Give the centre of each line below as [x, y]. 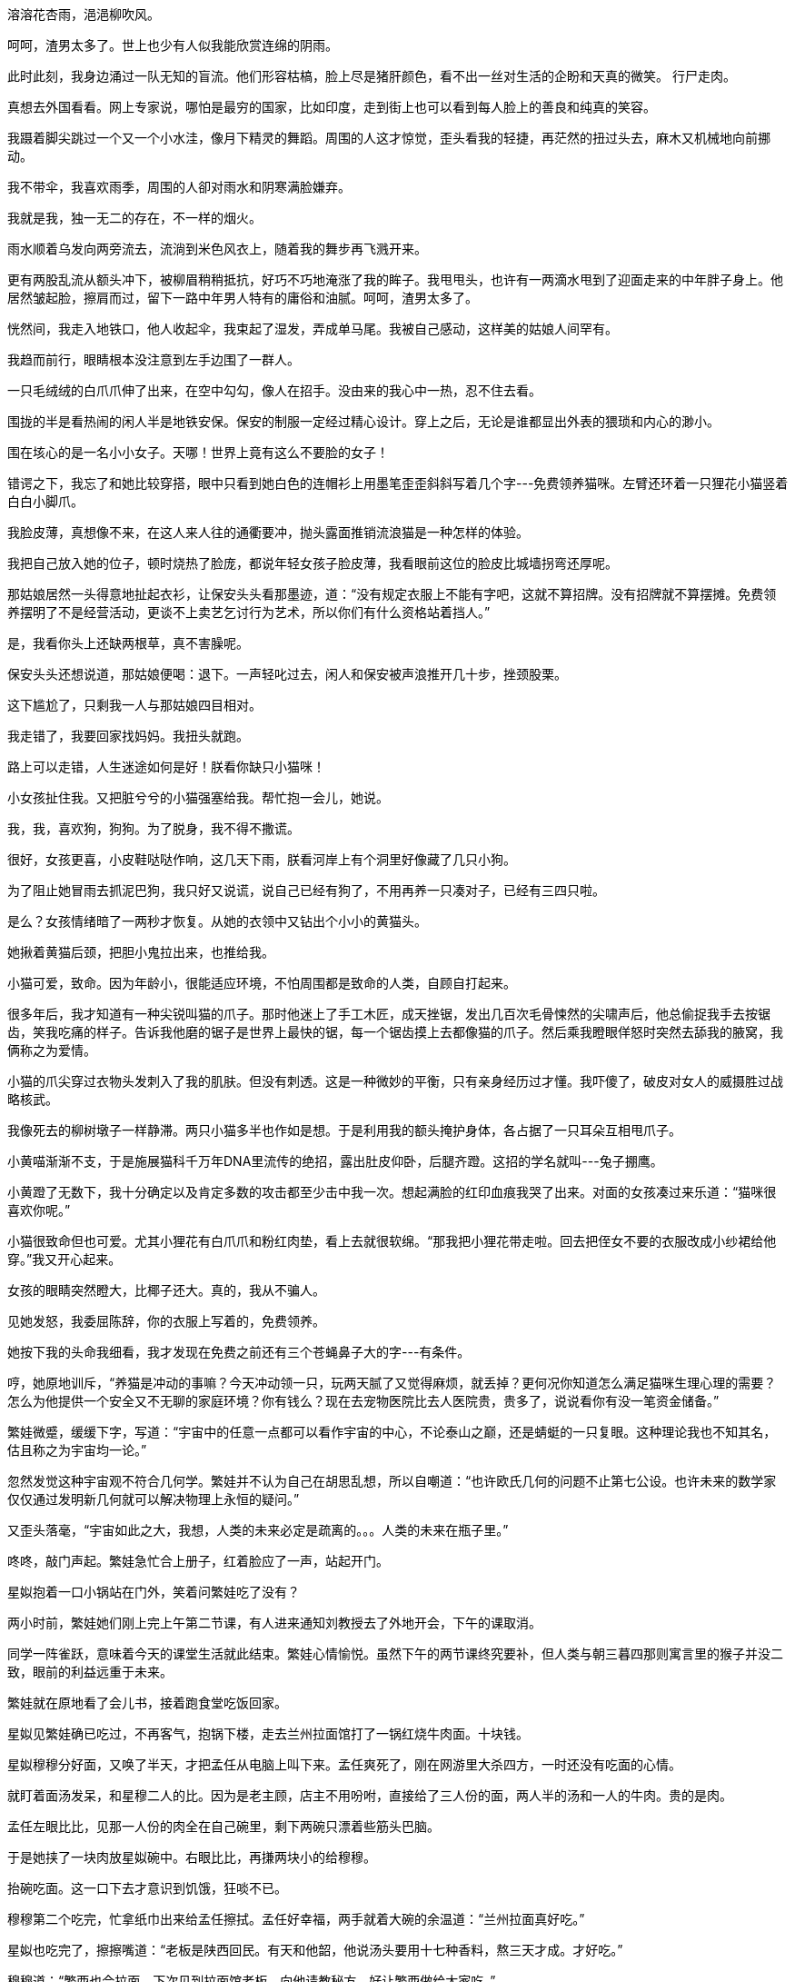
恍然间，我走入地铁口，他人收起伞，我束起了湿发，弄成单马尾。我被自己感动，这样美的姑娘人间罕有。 [313, 329]
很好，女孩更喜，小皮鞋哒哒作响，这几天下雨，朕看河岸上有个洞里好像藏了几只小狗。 [262, 859]
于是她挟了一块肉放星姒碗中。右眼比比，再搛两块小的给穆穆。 [192, 1857]
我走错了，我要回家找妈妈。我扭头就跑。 [128, 736]
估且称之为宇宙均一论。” [77, 1450]
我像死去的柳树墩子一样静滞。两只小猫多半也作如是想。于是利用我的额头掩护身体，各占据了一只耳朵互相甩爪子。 [344, 1130]
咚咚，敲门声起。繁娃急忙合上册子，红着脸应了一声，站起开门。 [198, 1561]
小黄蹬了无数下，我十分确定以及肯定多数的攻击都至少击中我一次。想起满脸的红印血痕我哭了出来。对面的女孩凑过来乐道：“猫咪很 [392, 1192]
